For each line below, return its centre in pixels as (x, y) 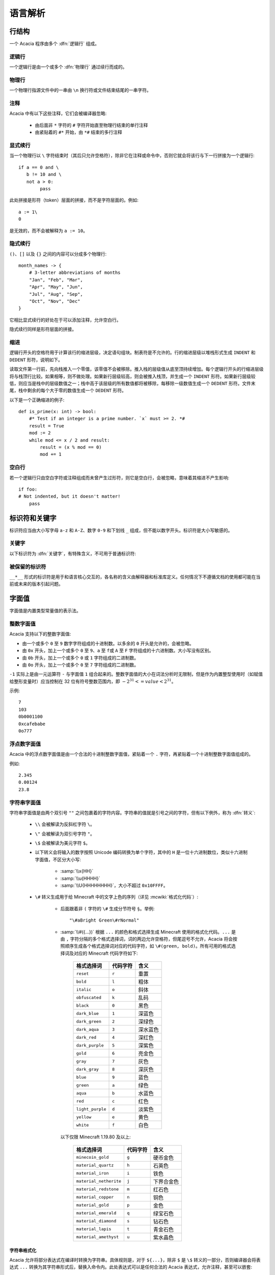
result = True (47, 426)
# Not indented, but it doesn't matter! (70, 496)
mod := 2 (40, 433)
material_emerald (96, 1213)
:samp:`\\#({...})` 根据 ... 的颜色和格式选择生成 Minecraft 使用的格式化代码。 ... (145, 932)
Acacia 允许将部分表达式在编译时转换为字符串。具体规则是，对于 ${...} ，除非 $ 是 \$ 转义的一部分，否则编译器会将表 (135, 1260)
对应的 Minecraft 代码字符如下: (106, 953)
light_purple (91, 1109)
